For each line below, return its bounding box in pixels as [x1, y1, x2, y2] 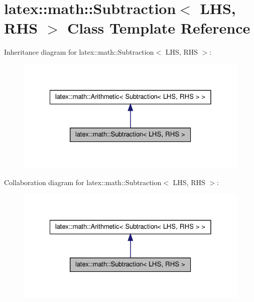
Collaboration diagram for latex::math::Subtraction [4, 177, 162, 187]
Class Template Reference [67, 18, 250, 38]
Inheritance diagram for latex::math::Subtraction [4, 47, 154, 57]
